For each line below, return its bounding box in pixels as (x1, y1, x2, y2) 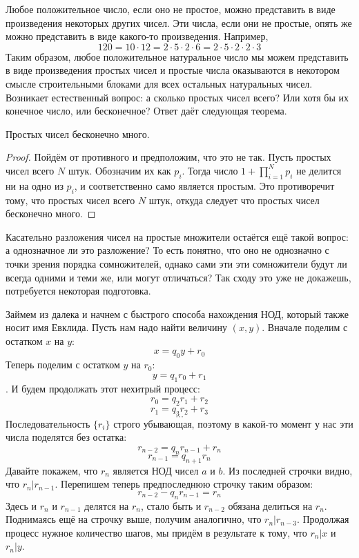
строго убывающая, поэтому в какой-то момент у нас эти (113, 416, 353, 430)
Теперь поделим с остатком (6, 357, 120, 372)
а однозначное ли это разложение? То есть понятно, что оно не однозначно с (6, 243, 329, 257)
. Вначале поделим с (262, 320, 348, 335)
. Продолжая (296, 512, 349, 526)
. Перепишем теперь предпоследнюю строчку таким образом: (55, 477, 313, 491)
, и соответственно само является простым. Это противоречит (74, 178, 335, 192)
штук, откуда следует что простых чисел (148, 192, 320, 207)
